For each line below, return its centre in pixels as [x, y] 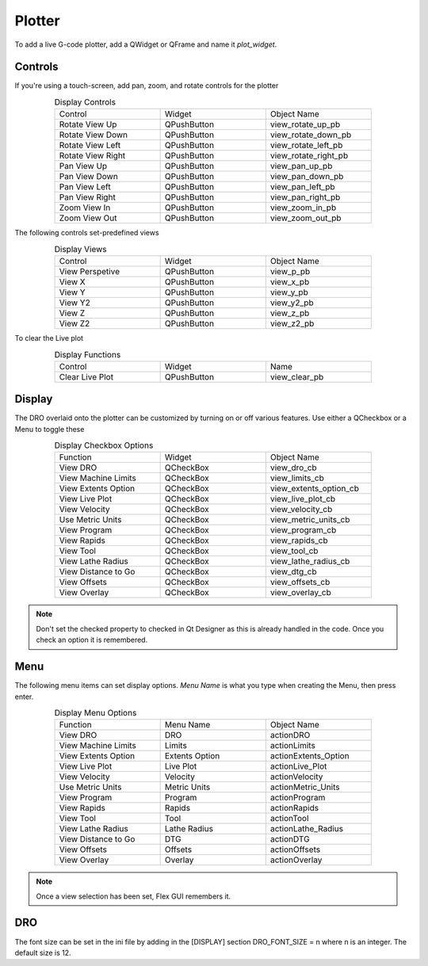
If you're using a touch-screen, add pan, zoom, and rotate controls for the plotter [147, 86]
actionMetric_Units [305, 787]
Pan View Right [88, 197]
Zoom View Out [88, 218]
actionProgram [298, 798]
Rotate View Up [88, 124]
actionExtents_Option [310, 756]
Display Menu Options [96, 713]
